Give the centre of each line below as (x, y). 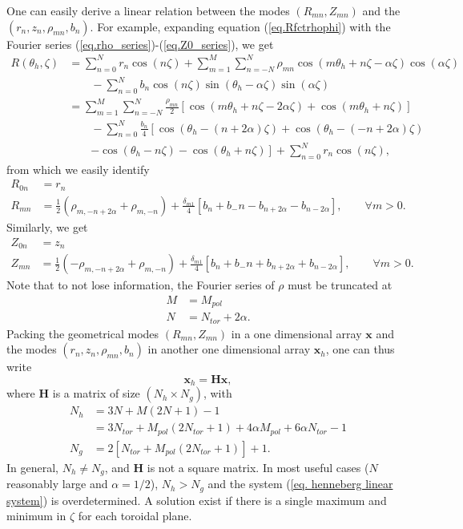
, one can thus (360, 349)
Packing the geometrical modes (83, 333)
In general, (32, 467)
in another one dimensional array (229, 349)
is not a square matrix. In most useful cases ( (258, 467)
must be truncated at (340, 285)
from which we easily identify (78, 169)
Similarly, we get (47, 226)
